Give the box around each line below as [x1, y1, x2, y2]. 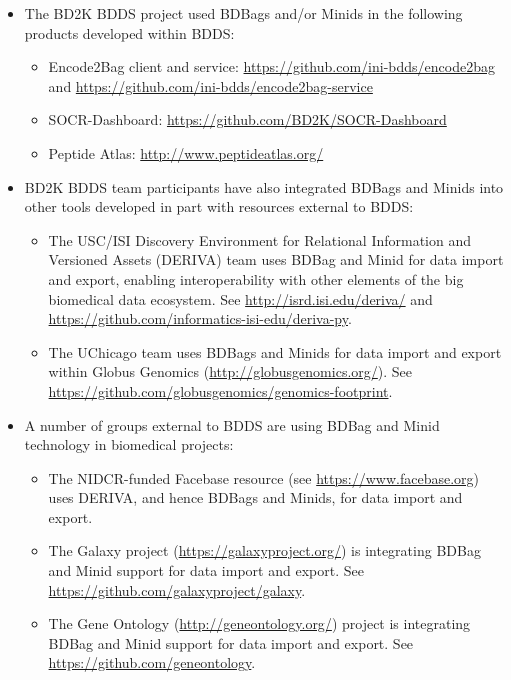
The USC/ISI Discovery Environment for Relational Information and [48, 229, 472, 250]
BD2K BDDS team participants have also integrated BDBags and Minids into [24, 176, 504, 197]
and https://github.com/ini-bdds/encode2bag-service [48, 75, 373, 96]
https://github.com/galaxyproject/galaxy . [48, 579, 306, 600]
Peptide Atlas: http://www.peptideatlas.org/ [48, 142, 324, 163]
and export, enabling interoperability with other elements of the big [48, 268, 464, 289]
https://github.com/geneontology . [48, 652, 256, 673]
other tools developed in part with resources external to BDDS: [24, 196, 414, 217]
